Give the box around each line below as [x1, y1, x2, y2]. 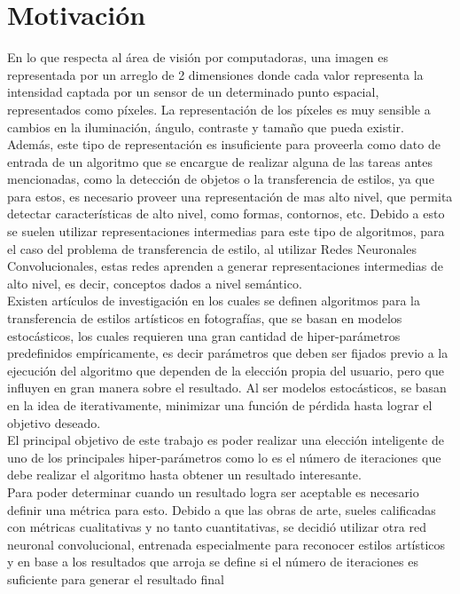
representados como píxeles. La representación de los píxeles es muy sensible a [7, 99, 431, 118]
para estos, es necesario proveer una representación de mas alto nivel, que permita [7, 186, 453, 205]
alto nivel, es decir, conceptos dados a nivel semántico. [7, 273, 302, 292]
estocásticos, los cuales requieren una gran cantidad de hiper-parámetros [7, 326, 401, 345]
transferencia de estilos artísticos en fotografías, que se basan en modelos [7, 309, 402, 328]
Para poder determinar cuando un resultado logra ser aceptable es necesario [7, 482, 419, 501]
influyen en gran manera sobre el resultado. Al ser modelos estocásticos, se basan [7, 378, 447, 397]
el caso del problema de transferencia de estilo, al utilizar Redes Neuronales [7, 239, 417, 257]
